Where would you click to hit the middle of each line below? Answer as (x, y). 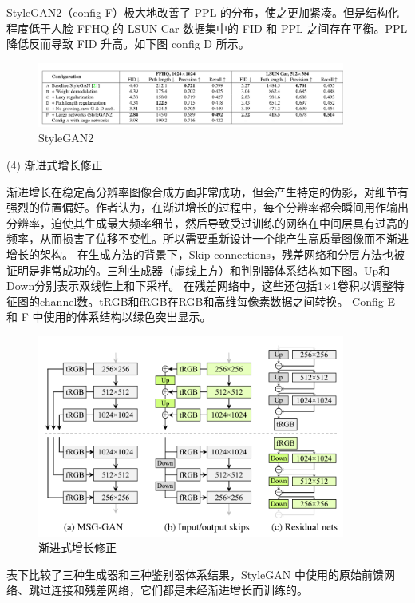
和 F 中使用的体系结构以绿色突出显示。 (109, 317)
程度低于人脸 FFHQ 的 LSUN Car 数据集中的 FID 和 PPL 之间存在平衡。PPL (207, 28)
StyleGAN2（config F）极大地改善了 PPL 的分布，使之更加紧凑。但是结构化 (203, 12)
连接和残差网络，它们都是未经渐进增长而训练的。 (179, 590)
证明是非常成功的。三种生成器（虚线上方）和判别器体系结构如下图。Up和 (198, 270)
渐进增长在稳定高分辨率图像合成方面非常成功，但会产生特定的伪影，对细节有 (207, 191)
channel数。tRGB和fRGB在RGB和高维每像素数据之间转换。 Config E (217, 301)
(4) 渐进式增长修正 (55, 165)
